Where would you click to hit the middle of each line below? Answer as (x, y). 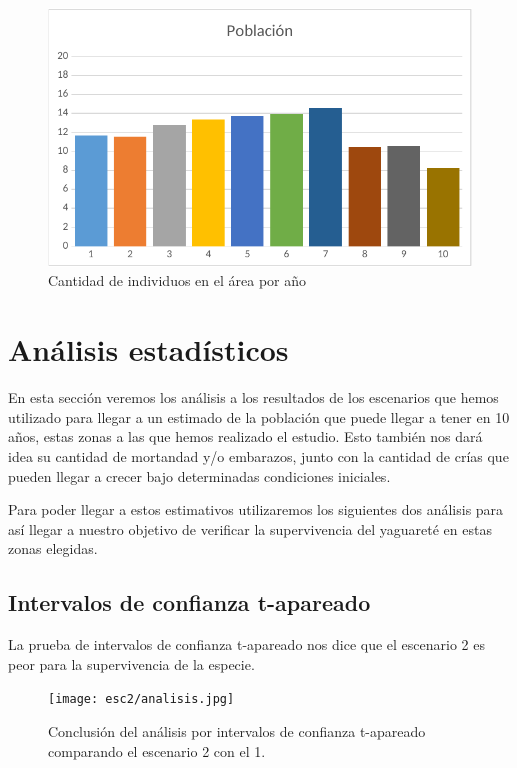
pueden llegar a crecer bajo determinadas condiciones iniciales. (199, 475)
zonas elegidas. (53, 548)
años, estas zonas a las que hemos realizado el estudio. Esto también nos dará (245, 436)
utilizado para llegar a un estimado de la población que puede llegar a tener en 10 (259, 416)
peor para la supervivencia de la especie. (131, 663)
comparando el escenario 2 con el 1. (157, 750)
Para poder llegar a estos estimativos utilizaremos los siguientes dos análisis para (256, 509)
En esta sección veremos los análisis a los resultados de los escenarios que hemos (253, 397)
